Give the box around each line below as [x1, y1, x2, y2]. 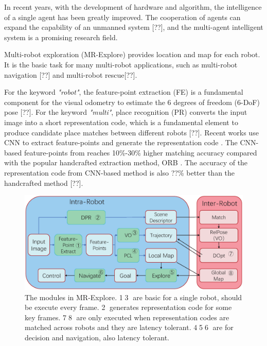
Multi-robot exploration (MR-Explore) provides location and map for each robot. [4, 49, 260, 60]
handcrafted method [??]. [4, 177, 83, 188]
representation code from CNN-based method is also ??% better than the [4, 167, 235, 178]
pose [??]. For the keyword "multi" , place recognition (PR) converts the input [4, 107, 247, 117]
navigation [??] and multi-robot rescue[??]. [4, 69, 137, 80]
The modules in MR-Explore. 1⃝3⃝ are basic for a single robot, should [25, 291, 242, 302]
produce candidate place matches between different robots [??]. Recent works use [4, 127, 259, 137]
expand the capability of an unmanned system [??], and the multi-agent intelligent [4, 22, 263, 32]
